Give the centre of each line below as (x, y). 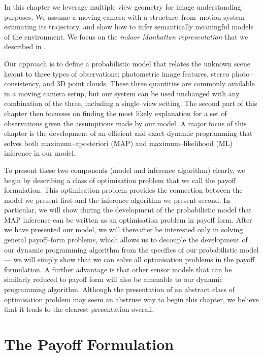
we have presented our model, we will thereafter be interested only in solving (124, 229)
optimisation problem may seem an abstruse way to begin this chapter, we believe (131, 299)
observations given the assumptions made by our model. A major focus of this (125, 123)
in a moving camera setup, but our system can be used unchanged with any (122, 93)
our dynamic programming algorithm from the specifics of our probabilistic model (131, 249)
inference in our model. (40, 153)
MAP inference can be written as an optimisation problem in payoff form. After (128, 219)
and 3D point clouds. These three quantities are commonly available (149, 83)
